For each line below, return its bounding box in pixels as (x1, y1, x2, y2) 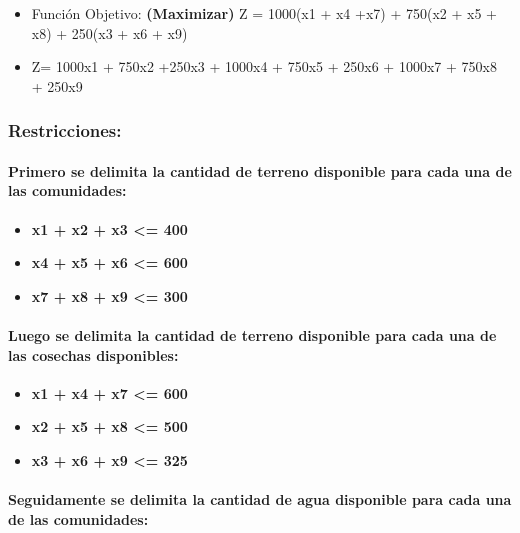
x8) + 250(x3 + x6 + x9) (31, 22, 188, 43)
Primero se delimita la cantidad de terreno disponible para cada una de (8, 160, 512, 181)
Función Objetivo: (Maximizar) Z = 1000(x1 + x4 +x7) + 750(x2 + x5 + (31, 3, 497, 23)
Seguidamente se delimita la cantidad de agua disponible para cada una (8, 489, 512, 510)
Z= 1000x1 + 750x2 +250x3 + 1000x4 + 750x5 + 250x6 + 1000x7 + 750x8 (31, 56, 497, 77)
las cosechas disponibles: (8, 344, 179, 365)
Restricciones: (8, 118, 122, 143)
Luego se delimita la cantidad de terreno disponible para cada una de (8, 324, 497, 345)
